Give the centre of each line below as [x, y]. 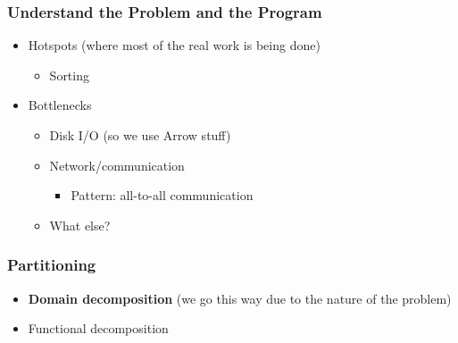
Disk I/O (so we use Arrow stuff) [140, 135]
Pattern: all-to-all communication [162, 195]
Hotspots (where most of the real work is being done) [174, 45]
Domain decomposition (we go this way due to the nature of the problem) [240, 298]
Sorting [69, 75]
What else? [80, 225]
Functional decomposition [98, 328]
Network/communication [117, 165]
